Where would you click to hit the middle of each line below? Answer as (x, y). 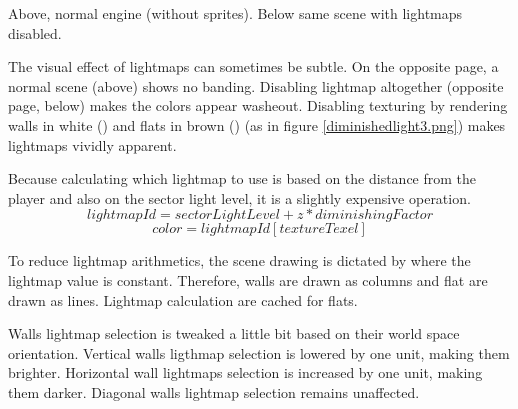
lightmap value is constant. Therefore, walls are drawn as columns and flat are (248, 279)
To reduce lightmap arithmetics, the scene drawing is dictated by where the (239, 260)
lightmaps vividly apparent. (92, 144)
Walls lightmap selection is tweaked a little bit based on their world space (234, 333)
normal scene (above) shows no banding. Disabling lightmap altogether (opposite (256, 85)
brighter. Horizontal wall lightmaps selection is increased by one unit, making (245, 372)
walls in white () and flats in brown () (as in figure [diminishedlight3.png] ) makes (257, 124)
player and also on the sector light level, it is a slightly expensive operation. (239, 197)
